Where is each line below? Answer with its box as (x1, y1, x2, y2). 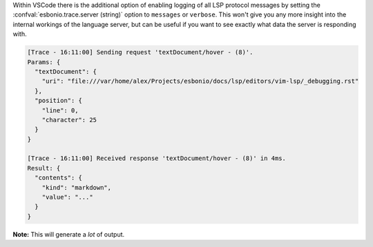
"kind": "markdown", (41, 184, 112, 191)
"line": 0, (41, 106, 79, 114)
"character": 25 (41, 116, 97, 123)
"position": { (35, 97, 83, 105)
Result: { (27, 164, 61, 172)
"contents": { (35, 174, 83, 182)
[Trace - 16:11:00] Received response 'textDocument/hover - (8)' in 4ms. (27, 155, 287, 162)
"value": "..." (41, 193, 93, 201)
